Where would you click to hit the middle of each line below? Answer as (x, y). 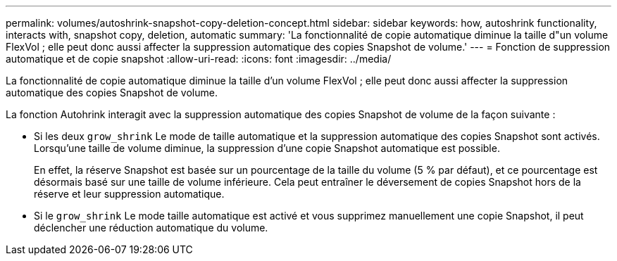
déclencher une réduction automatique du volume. (151, 228)
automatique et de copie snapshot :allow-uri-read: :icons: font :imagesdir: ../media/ (199, 59)
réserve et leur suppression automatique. (129, 194)
